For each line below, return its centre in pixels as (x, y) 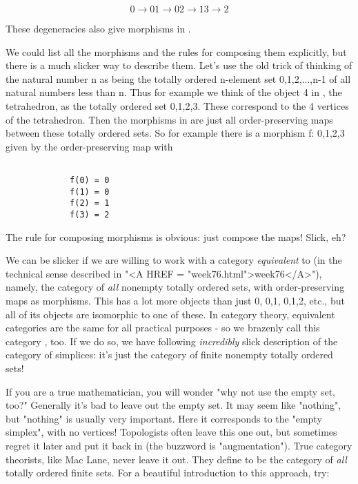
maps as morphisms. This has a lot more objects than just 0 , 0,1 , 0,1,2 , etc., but (175, 300)
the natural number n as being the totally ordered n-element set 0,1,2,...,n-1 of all (178, 78)
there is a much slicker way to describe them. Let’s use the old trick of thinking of (179, 65)
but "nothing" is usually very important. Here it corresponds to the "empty (164, 418)
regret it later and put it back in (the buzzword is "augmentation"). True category (179, 445)
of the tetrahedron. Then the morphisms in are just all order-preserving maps (169, 119)
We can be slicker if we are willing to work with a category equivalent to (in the (174, 260)
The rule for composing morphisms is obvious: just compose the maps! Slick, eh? (176, 236)
